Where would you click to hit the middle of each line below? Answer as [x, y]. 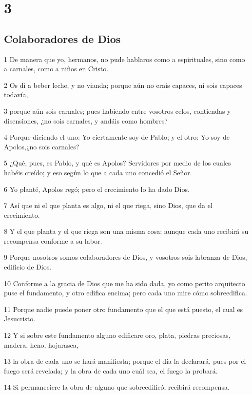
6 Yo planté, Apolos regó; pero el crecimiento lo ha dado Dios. [97, 189]
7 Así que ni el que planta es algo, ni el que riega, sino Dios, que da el [108, 205]
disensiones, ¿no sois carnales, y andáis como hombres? [86, 120]
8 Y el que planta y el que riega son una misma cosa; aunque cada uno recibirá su [126, 231]
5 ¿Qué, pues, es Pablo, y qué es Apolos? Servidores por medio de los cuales [117, 163]
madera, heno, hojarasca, [41, 344]
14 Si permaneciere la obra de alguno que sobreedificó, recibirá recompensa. [117, 387]
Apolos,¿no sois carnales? [42, 146]
